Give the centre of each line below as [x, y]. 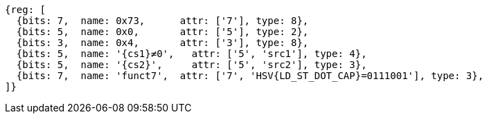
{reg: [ [26, 10]
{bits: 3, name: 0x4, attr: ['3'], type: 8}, [162, 43]
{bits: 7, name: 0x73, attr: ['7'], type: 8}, [162, 21]
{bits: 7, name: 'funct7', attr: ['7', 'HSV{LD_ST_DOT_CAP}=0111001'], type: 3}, [250, 76]
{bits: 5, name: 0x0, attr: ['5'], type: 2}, [162, 32]
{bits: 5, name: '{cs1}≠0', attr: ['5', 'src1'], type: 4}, [192, 54]
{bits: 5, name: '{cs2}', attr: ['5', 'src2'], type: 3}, [192, 65]
